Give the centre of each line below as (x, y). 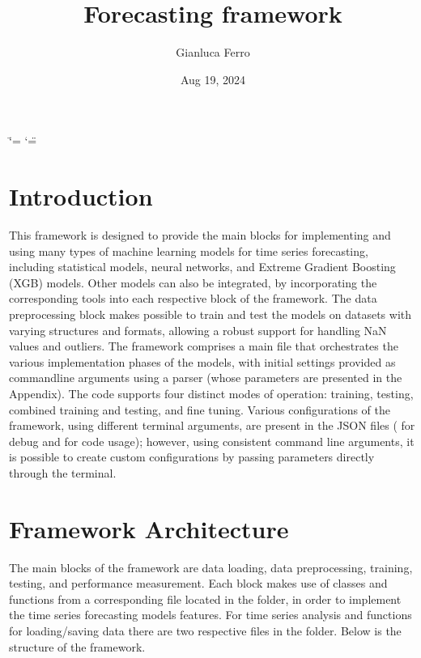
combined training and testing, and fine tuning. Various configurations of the (200, 409)
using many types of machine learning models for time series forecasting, (189, 250)
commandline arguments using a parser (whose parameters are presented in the (206, 378)
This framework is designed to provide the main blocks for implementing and (200, 235)
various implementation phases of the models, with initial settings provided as (202, 361)
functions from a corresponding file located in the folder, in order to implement (205, 599)
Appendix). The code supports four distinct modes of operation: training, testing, (211, 393)
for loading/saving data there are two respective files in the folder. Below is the (205, 631)
